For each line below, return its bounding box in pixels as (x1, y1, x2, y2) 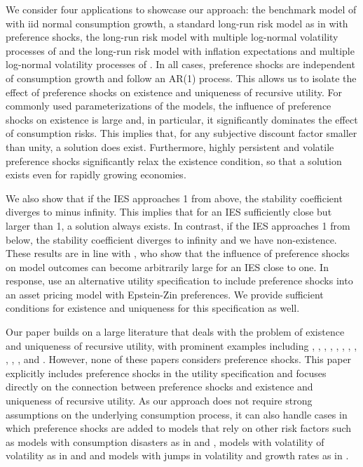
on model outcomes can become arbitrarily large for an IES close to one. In (6, 259, 329, 274)
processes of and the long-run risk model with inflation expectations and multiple (6, 43, 355, 58)
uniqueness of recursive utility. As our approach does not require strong (6, 393, 313, 408)
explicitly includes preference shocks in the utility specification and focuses (6, 365, 327, 380)
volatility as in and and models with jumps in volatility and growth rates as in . (6, 448, 349, 463)
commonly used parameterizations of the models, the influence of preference (6, 98, 331, 113)
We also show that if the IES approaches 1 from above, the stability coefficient (6, 190, 343, 205)
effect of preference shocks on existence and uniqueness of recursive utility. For (6, 84, 342, 99)
